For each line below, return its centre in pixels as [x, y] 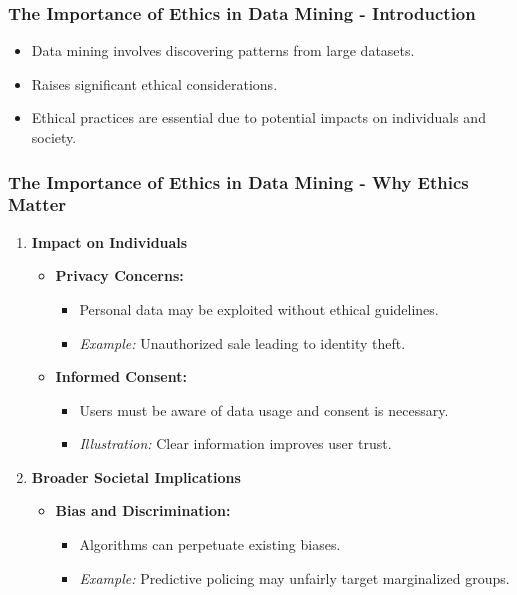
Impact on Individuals [109, 241]
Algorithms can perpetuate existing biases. [210, 544]
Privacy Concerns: [119, 275]
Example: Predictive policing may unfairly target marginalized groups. [294, 577]
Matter [37, 204]
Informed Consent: [121, 376]
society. [54, 137]
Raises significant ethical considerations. [154, 83]
